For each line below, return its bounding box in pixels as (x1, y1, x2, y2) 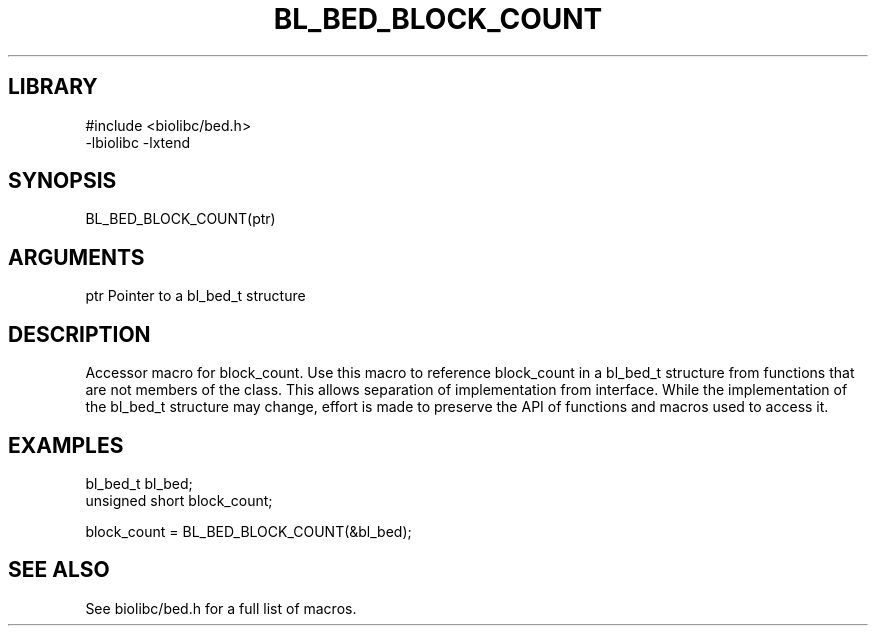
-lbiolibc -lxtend (85, 133, 191, 151)
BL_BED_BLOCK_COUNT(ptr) (85, 210, 276, 228)
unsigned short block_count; (85, 491, 273, 509)
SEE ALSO (8, 557, 110, 583)
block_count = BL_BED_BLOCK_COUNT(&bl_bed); (85, 522, 412, 540)
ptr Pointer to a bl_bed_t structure (85, 287, 306, 305)
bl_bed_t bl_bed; (85, 474, 193, 492)
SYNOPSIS (8, 168, 117, 194)
